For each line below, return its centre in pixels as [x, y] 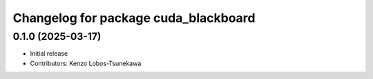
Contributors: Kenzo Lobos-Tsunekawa [86, 63]
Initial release [49, 54]
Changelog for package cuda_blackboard [134, 18]
